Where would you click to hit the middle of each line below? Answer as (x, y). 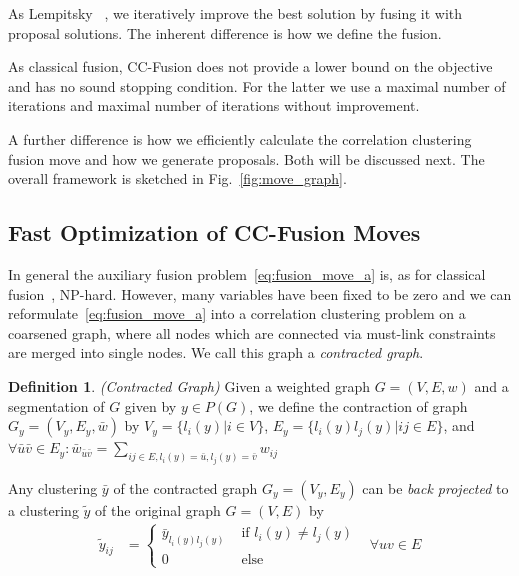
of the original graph (158, 509)
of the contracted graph (185, 487)
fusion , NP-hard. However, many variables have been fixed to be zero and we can (260, 293)
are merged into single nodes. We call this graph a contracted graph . (216, 352)
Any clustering (53, 487)
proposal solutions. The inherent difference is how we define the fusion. (225, 32)
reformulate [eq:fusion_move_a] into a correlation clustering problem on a (237, 313)
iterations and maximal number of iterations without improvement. (214, 105)
